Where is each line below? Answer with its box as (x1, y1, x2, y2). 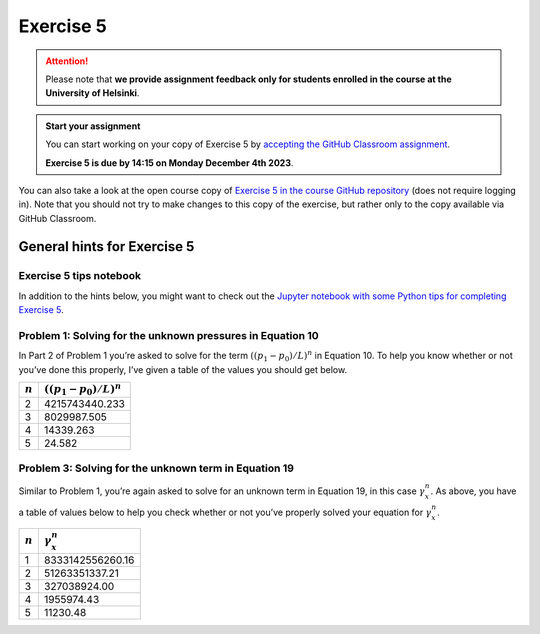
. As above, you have (430, 485, 517, 497)
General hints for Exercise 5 (18, 238, 195, 255)
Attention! (45, 55, 89, 67)
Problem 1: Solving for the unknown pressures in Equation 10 (18, 328, 319, 342)
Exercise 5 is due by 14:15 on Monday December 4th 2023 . (45, 156, 294, 169)
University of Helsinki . (45, 87, 140, 99)
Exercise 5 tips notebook (18, 269, 142, 283)
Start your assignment (45, 120, 141, 132)
